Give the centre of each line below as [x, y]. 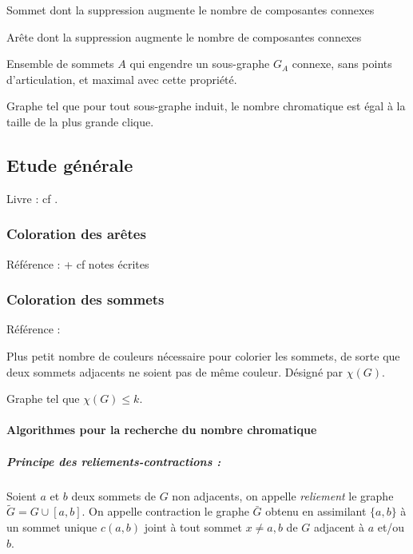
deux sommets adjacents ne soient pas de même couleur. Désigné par [175, 371]
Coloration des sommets [85, 299]
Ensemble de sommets [60, 64]
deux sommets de [114, 495]
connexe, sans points [342, 64]
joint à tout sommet [193, 526]
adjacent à [339, 526]
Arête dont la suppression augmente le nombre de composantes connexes [184, 36]
